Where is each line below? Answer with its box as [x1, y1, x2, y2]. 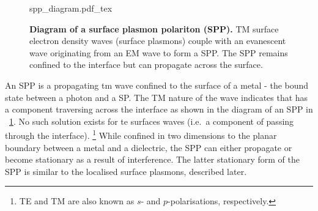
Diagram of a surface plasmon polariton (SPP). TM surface [29, 22, 279, 35]
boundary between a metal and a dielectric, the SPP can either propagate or [5, 141, 292, 154]
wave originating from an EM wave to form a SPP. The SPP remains [29, 46, 288, 59]
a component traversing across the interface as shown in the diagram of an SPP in [5, 103, 313, 116]
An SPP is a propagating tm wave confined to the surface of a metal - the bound [5, 78, 309, 91]
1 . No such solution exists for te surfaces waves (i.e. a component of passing [9, 114, 294, 127]
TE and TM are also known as [19, 194, 135, 207]
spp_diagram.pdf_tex [29, 2, 113, 14]
